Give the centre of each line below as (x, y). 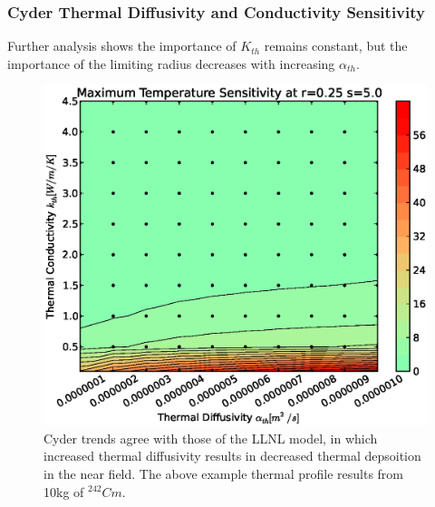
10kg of (64, 491)
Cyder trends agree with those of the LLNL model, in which (211, 438)
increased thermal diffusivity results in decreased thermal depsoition (232, 456)
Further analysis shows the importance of (122, 46)
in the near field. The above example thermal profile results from (224, 473)
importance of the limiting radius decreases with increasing (171, 63)
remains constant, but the (336, 46)
